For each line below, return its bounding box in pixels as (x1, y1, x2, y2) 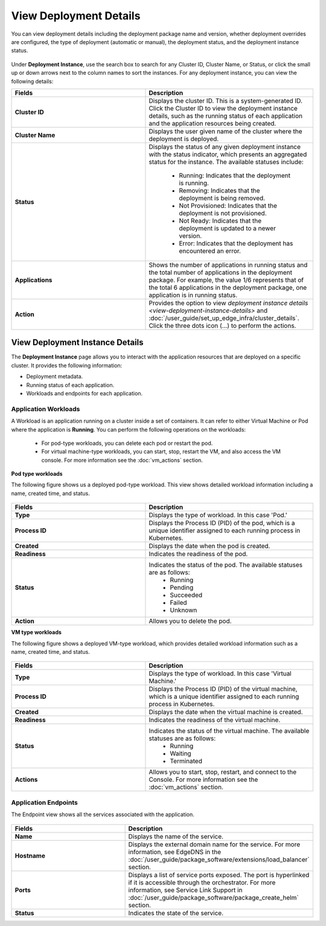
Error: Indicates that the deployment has (179, 239, 293, 247)
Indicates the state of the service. (128, 908, 224, 917)
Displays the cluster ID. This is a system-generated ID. (149, 97, 303, 105)
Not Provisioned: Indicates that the (179, 201, 278, 209)
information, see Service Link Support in (128, 886, 243, 894)
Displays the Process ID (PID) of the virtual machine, (149, 685, 298, 694)
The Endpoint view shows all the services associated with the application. (11, 811, 194, 818)
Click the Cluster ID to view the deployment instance (149, 104, 298, 112)
